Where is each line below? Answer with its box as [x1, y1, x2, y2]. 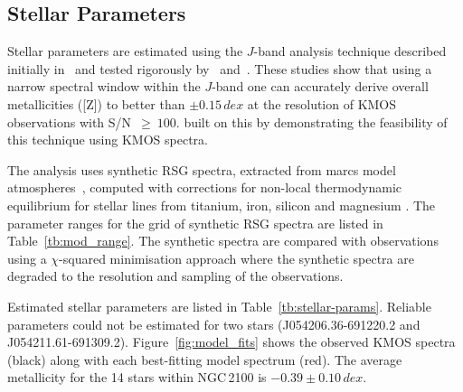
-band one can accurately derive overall [212, 77, 429, 96]
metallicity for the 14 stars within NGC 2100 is [7, 368, 267, 387]
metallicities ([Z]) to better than [7, 94, 185, 113]
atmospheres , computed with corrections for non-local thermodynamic [7, 178, 402, 197]
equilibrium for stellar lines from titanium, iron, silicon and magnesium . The [7, 195, 436, 214]
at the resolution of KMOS [247, 94, 397, 113]
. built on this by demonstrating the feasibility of [175, 112, 448, 131]
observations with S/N [7, 112, 132, 131]
